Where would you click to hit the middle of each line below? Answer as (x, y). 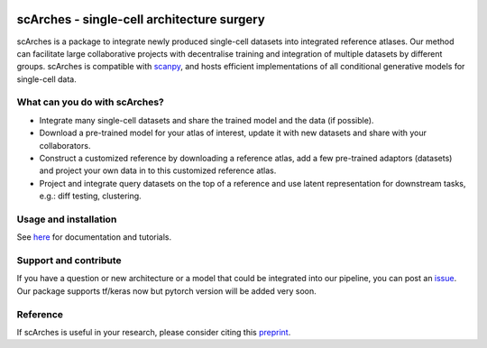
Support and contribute (69, 261)
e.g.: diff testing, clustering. (90, 196)
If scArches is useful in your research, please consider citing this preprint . (154, 332)
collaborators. (65, 145)
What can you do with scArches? (90, 102)
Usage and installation (67, 219)
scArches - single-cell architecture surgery (141, 19)
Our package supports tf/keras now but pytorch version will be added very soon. (167, 291)
